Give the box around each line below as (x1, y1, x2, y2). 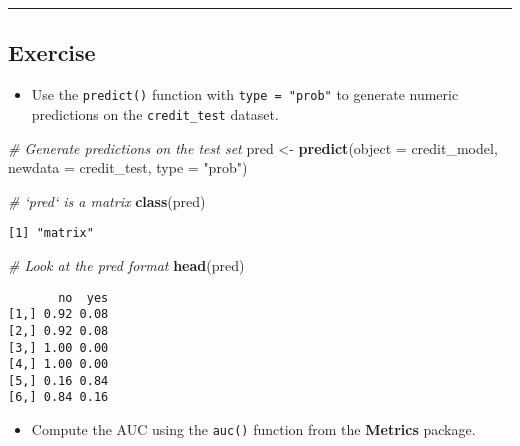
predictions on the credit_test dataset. (31, 103, 279, 124)
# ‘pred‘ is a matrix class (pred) (8, 190, 206, 211)
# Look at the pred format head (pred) (8, 254, 245, 275)
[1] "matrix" (8, 226, 94, 241)
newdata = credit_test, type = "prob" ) (8, 157, 248, 178)
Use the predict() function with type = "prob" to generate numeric (31, 84, 459, 105)
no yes (58, 290, 109, 305)
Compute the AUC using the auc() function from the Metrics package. (31, 419, 476, 440)
